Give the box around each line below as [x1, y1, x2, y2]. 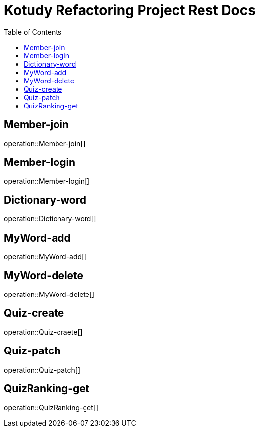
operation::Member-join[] [4, 139, 86, 148]
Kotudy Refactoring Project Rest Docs [4, 2, 256, 19]
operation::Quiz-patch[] [4, 365, 81, 374]
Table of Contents [4, 27, 62, 36]
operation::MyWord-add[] [4, 252, 87, 261]
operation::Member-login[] [4, 177, 90, 186]
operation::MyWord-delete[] [4, 290, 95, 298]
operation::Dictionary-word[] [4, 215, 96, 223]
